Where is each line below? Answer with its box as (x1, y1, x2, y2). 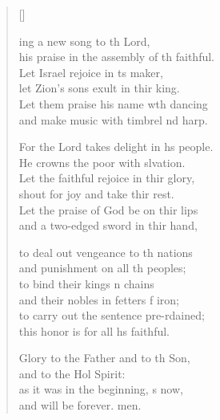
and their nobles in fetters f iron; (18, 291, 179, 308)
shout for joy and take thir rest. (18, 185, 174, 202)
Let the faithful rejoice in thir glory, (18, 169, 195, 186)
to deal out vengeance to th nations (18, 243, 193, 260)
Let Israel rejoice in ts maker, (18, 63, 163, 80)
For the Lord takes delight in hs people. (18, 138, 214, 155)
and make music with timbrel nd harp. (18, 111, 208, 128)
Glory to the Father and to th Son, (18, 349, 190, 366)
